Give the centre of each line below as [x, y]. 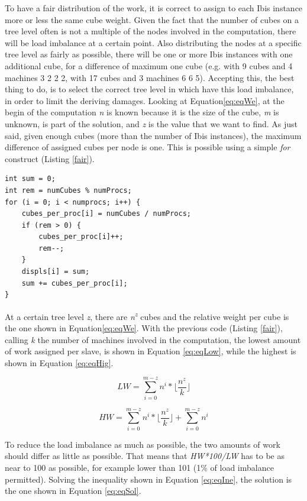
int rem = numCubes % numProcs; [68, 190]
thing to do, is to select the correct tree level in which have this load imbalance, [149, 89]
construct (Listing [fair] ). [50, 158]
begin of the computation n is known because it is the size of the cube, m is [142, 112]
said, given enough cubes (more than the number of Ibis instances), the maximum [153, 135]
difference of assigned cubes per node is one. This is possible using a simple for [148, 147]
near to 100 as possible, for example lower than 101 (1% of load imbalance [139, 467]
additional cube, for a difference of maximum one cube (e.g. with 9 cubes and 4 [149, 65]
